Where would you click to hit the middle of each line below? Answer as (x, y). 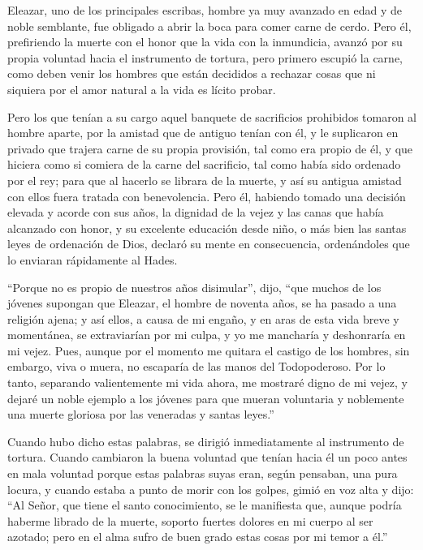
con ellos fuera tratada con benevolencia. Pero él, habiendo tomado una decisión (207, 196)
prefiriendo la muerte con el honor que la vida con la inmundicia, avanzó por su (205, 42)
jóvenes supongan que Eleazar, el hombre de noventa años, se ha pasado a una (202, 303)
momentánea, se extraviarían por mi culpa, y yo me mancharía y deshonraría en (207, 335)
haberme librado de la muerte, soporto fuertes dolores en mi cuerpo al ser (190, 520)
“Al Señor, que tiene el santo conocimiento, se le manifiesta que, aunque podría (205, 505)
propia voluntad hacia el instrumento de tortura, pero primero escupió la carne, (205, 57)
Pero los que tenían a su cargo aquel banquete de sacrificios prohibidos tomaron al (212, 116)
